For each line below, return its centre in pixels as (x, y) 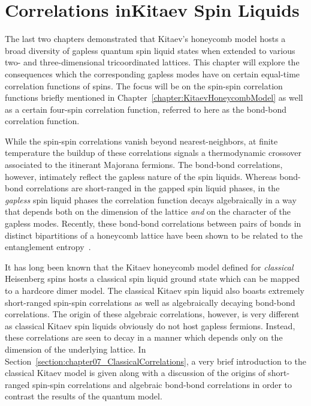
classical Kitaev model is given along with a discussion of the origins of (135, 373)
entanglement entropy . (48, 247)
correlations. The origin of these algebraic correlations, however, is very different (152, 314)
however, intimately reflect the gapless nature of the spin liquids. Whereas (141, 176)
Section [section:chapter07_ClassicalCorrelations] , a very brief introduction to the (156, 361)
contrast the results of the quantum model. (84, 396)
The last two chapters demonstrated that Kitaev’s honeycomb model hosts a (145, 39)
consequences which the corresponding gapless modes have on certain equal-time (153, 73)
